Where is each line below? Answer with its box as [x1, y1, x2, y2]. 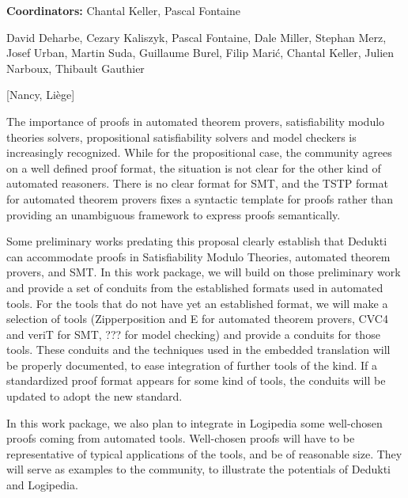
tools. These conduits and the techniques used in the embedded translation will [6, 341, 391, 358]
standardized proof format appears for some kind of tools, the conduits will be [6, 372, 386, 389]
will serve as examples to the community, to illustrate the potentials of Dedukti [6, 461, 391, 477]
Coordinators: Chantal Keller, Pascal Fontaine [6, 2, 241, 18]
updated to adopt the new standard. [6, 388, 183, 405]
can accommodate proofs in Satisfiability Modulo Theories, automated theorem [6, 248, 391, 264]
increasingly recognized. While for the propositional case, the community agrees [6, 144, 392, 161]
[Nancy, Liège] [6, 86, 75, 103]
